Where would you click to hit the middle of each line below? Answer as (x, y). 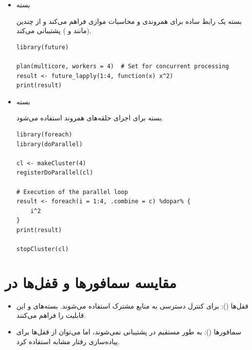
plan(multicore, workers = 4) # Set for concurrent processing (123, 66)
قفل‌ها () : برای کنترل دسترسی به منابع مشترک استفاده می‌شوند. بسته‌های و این (132, 305)
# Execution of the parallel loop (72, 192)
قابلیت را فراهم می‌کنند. (51, 315)
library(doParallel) (49, 144)
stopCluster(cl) (43, 249)
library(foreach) (44, 134)
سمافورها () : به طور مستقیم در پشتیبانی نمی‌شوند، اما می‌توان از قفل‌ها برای (129, 331)
